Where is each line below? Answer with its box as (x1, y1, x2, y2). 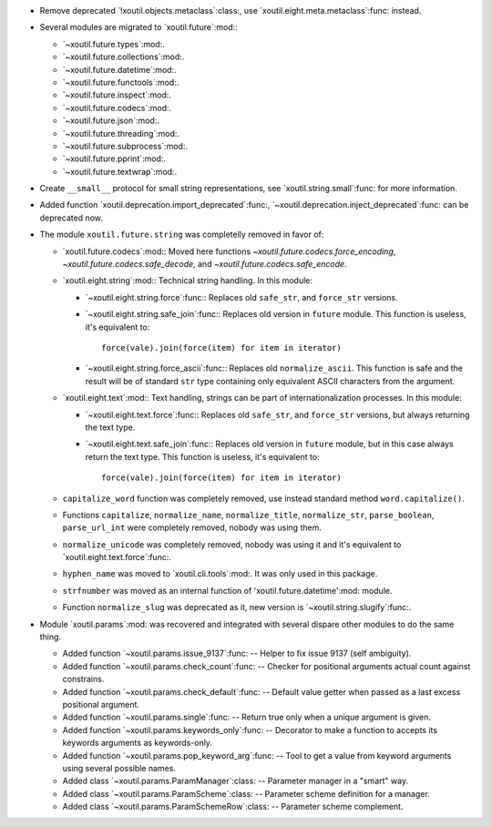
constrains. (62, 674, 105, 685)
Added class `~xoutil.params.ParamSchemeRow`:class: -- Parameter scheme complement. (62, 801, 404, 812)
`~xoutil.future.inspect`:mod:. (62, 89, 172, 100)
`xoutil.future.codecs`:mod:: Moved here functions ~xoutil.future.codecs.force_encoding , (62, 246, 396, 257)
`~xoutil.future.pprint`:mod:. (62, 153, 167, 164)
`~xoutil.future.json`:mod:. (62, 115, 159, 127)
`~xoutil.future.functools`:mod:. (62, 77, 179, 87)
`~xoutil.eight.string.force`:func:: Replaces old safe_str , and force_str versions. (85, 291, 398, 302)
